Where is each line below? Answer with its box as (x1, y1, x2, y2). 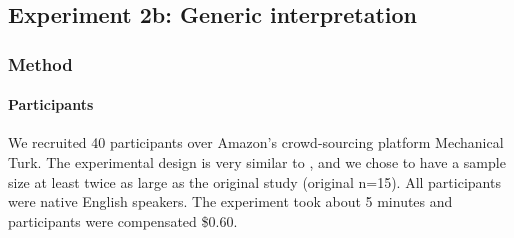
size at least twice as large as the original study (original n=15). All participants (8, 171, 501, 192)
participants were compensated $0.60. (8, 210, 238, 231)
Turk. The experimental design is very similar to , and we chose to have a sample (8, 152, 506, 173)
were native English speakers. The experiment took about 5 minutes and (8, 191, 453, 212)
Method (8, 51, 73, 76)
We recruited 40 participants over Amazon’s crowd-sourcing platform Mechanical (8, 132, 504, 153)
